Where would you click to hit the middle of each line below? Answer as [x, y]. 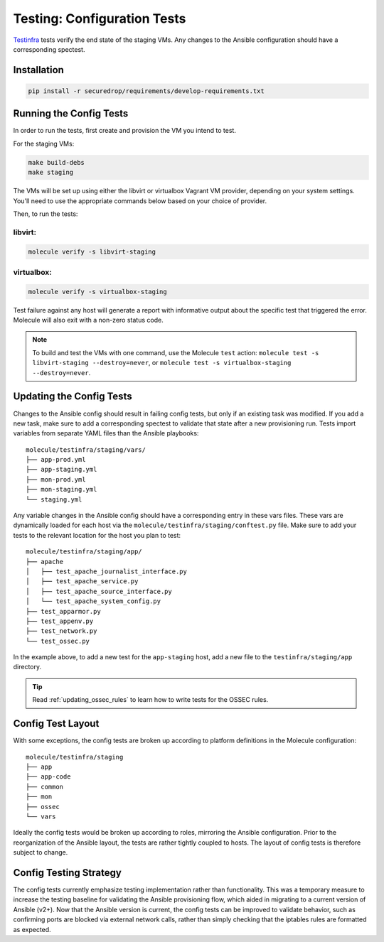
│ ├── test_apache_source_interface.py [99, 591]
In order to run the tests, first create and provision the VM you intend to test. [124, 131]
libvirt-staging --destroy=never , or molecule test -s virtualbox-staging [162, 363]
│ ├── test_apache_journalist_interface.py [107, 571]
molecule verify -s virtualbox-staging [97, 292]
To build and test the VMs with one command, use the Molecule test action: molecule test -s [176, 352]
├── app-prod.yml [56, 460]
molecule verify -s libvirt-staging [92, 251]
